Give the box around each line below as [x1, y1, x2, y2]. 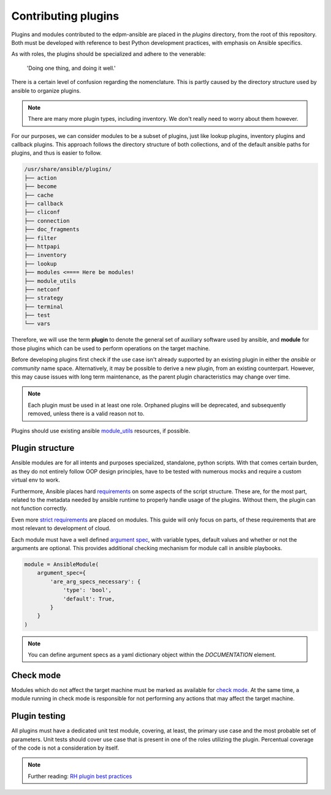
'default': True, [63, 595, 115, 602]
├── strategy [24, 294, 64, 302]
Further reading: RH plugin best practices [28, 772, 132, 780]
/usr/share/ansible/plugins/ [24, 166, 112, 173]
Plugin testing [11, 711, 66, 721]
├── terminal [24, 303, 64, 310]
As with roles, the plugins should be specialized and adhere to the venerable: [11, 50, 206, 58]
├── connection [24, 217, 70, 224]
